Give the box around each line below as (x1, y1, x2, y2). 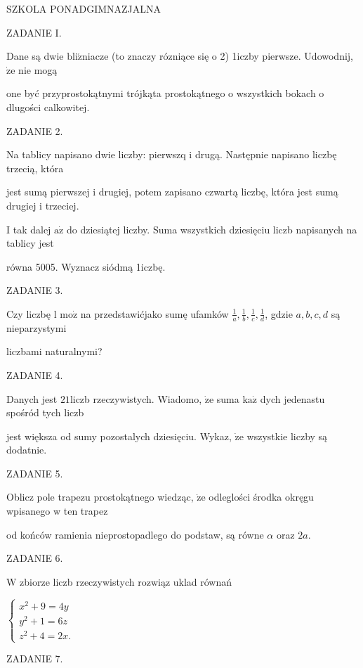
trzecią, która (6, 160, 64, 175)
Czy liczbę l (6, 306, 57, 321)
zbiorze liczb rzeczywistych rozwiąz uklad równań (20, 574, 232, 589)
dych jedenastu (260, 391, 325, 406)
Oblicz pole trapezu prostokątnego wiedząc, (6, 489, 194, 504)
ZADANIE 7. (6, 651, 63, 666)
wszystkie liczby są (246, 428, 328, 443)
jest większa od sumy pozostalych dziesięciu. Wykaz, (6, 428, 232, 443)
